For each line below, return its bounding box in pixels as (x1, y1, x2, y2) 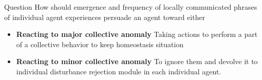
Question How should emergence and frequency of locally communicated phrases (4, 2, 257, 12)
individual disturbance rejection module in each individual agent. (16, 66, 221, 76)
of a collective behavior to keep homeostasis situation (16, 38, 184, 49)
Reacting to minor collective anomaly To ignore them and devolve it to (16, 56, 258, 67)
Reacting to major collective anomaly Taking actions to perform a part (16, 29, 258, 39)
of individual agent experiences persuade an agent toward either (4, 11, 205, 22)
